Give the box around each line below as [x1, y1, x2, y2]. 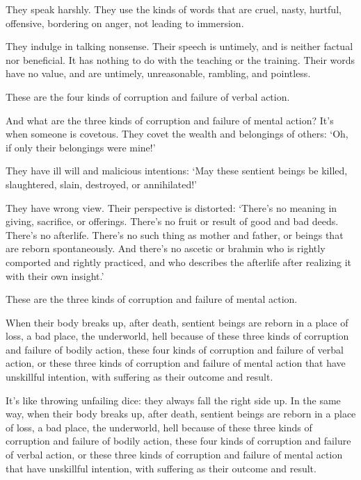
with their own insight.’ [6, 268, 104, 283]
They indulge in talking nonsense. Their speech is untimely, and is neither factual [6, 39, 353, 53]
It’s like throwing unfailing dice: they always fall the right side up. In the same [6, 392, 341, 407]
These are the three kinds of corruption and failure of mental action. [6, 292, 298, 306]
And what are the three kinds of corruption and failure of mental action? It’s [6, 113, 334, 127]
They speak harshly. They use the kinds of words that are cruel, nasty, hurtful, [6, 2, 342, 16]
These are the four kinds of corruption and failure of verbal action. [6, 89, 290, 104]
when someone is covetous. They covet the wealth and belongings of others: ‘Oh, [6, 126, 348, 141]
